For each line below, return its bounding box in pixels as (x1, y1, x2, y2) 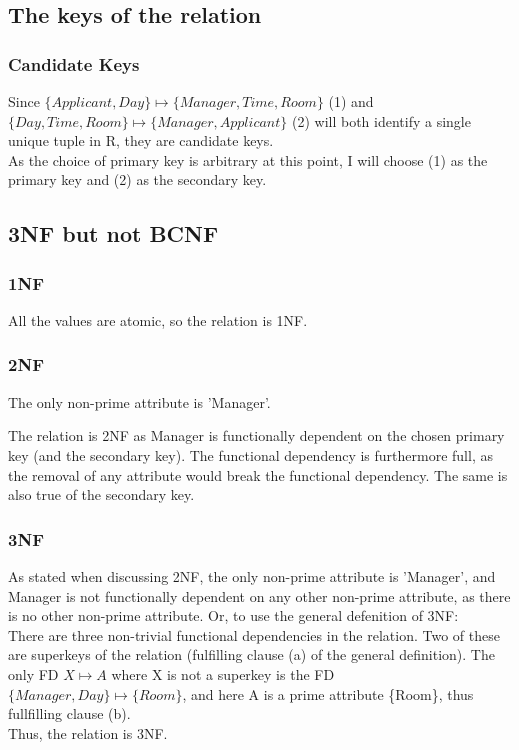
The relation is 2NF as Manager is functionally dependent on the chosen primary (8, 425, 505, 446)
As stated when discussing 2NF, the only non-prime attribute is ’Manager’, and (8, 565, 496, 586)
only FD (8, 663, 59, 684)
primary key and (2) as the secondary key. (8, 169, 267, 190)
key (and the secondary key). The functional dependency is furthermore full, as (8, 444, 493, 465)
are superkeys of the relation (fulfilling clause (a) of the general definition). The (8, 644, 495, 665)
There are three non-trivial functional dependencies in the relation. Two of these (8, 624, 500, 645)
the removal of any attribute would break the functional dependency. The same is (8, 464, 508, 485)
